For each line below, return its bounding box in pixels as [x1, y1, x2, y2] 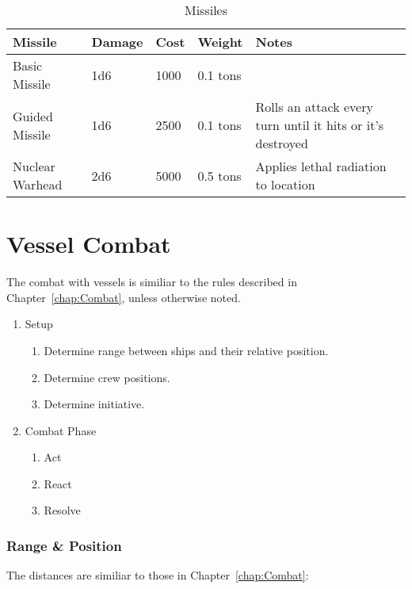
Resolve [44, 502, 81, 518]
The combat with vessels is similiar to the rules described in [6, 273, 297, 290]
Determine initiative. [44, 396, 145, 412]
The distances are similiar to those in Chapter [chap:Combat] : [6, 567, 309, 583]
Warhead [13, 175, 63, 193]
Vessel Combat [6, 228, 171, 260]
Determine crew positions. [44, 369, 170, 385]
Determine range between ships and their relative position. [44, 342, 329, 358]
